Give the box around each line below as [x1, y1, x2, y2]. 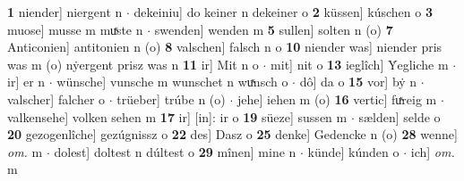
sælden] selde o [358, 107, 441, 126]
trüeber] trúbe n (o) [116, 89, 226, 108]
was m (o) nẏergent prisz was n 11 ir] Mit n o [7, 54, 259, 73]
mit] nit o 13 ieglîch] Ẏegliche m [271, 54, 449, 73]
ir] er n [7, 72, 46, 91]
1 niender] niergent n [7, 3, 123, 21]
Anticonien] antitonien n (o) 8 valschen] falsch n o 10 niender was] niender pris [7, 37, 443, 56]
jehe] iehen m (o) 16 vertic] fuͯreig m [236, 89, 437, 108]
